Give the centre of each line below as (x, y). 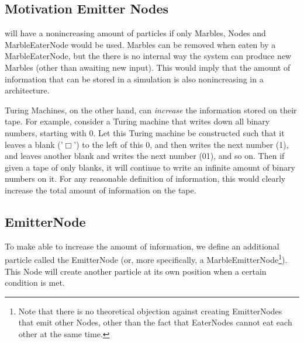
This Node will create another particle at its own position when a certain (136, 271)
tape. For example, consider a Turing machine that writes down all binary (137, 121)
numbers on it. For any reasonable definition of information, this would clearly (145, 179)
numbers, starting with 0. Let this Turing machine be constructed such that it (145, 132)
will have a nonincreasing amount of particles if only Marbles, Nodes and (135, 33)
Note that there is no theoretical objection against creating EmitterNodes (150, 311)
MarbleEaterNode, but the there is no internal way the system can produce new (148, 56)
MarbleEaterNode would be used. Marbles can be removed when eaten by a (140, 44)
